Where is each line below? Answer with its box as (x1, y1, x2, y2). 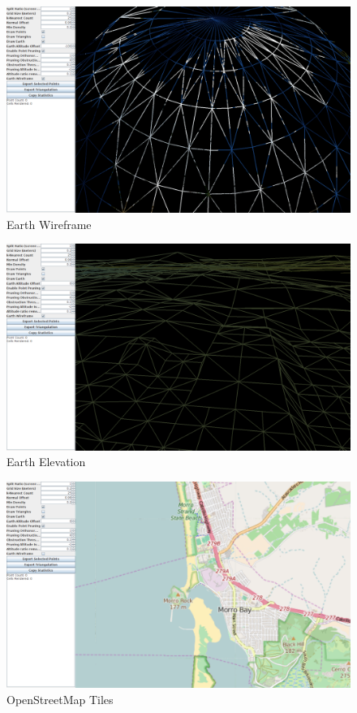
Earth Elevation (6, 453, 86, 470)
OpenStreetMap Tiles (6, 690, 114, 707)
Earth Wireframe (6, 215, 92, 232)
